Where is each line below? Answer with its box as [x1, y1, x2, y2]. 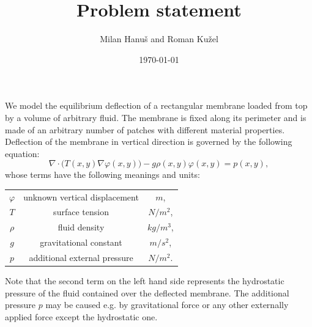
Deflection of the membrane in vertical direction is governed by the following [5, 135, 292, 148]
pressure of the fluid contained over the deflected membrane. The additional [5, 286, 289, 299]
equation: [5, 147, 40, 160]
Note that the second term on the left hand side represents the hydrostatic [5, 274, 284, 287]
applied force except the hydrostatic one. [5, 310, 158, 323]
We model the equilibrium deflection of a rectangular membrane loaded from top [5, 99, 308, 112]
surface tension [53, 205, 109, 218]
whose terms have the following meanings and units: [5, 168, 200, 181]
